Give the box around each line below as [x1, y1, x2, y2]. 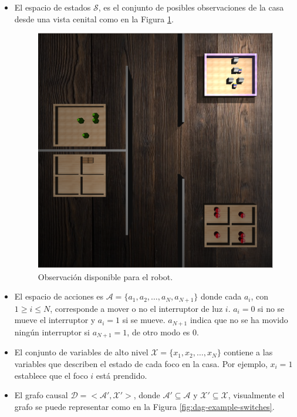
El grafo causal [14, 389, 68, 401]
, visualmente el [228, 389, 285, 401]
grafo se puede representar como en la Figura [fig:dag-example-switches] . [14, 400, 275, 412]
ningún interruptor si [14, 325, 90, 338]
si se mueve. [122, 314, 166, 326]
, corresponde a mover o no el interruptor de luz [50, 302, 223, 314]
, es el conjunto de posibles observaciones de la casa [98, 1, 284, 13]
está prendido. [96, 369, 147, 381]
